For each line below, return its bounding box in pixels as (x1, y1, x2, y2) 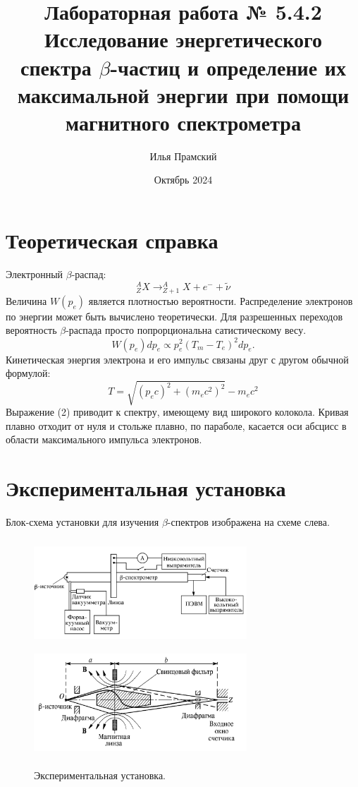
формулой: (6, 366, 51, 380)
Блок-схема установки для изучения (6, 515, 159, 529)
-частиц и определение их (110, 52, 346, 81)
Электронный (6, 267, 63, 281)
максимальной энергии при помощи (17, 80, 350, 109)
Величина (6, 293, 47, 308)
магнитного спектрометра (66, 107, 301, 136)
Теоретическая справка (6, 226, 218, 255)
